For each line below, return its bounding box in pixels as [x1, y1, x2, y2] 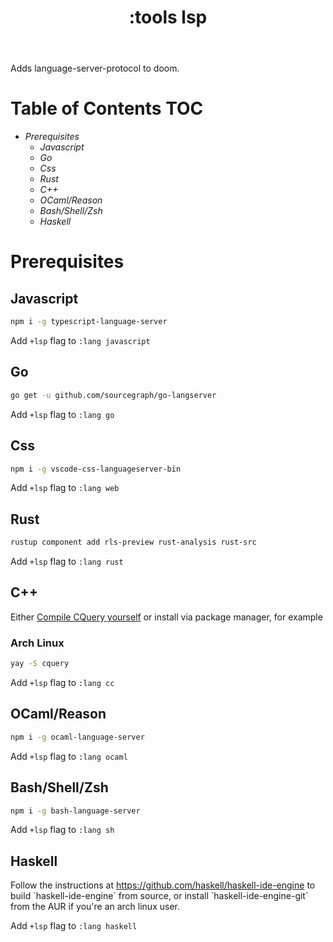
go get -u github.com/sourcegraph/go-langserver [10, 390, 217, 400]
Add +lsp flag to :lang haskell [10, 920, 138, 932]
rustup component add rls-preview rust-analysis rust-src [10, 537, 257, 548]
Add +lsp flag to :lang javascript [10, 335, 151, 346]
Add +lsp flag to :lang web [10, 482, 120, 494]
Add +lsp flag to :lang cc [10, 677, 115, 689]
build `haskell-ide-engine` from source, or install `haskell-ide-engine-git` [10, 890, 309, 902]
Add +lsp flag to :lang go [10, 408, 115, 420]
